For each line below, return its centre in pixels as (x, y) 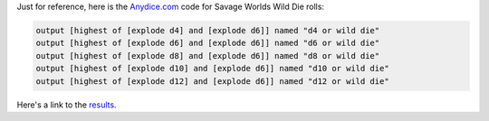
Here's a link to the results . (67, 105)
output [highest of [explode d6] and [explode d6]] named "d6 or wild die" (208, 43)
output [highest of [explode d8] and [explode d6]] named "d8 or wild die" (208, 56)
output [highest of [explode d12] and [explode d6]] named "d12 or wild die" (212, 81)
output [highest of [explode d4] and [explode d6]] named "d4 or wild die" (208, 30)
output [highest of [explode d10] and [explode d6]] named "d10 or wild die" (212, 69)
